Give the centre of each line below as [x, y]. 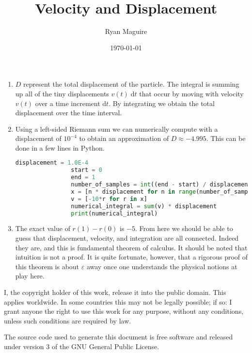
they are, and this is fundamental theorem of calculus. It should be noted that [131, 247]
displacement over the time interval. [69, 113]
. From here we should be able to [184, 228]
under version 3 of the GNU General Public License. [82, 346]
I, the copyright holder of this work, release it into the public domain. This [115, 292]
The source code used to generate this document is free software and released [118, 337]
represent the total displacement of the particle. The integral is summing [131, 84]
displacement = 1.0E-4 [52, 163]
